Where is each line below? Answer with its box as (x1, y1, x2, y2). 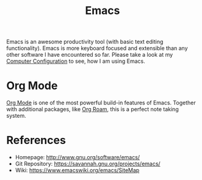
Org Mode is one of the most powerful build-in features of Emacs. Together (6, 99, 197, 107)
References (6, 134, 66, 147)
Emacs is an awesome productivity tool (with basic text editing (6, 38, 164, 46)
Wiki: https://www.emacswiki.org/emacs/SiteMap (15, 167, 140, 174)
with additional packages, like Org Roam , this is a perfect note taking (6, 106, 179, 113)
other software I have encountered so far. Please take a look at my (6, 51, 173, 59)
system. (6, 112, 26, 120)
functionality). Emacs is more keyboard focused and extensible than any (6, 45, 188, 52)
